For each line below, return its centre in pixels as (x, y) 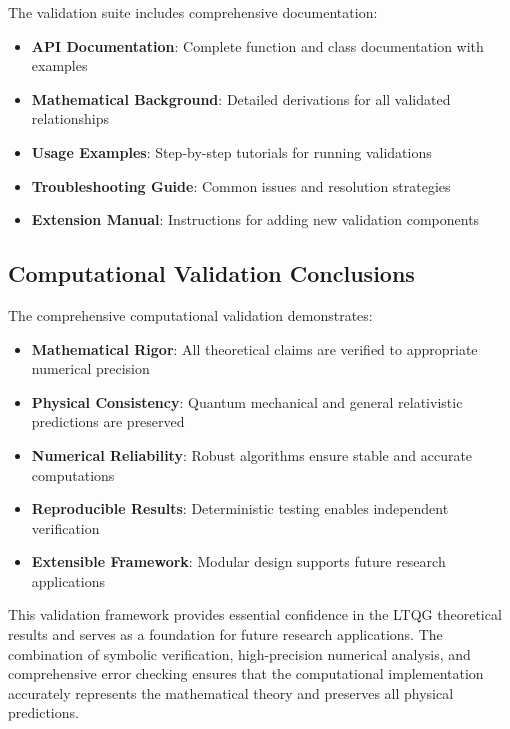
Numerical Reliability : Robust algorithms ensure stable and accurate (252, 454)
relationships (70, 118)
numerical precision (90, 368)
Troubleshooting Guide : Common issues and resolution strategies (241, 185)
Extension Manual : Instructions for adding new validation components (255, 219)
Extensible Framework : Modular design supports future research (238, 561)
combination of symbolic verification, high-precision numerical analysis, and (239, 653)
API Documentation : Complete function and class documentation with (257, 45)
